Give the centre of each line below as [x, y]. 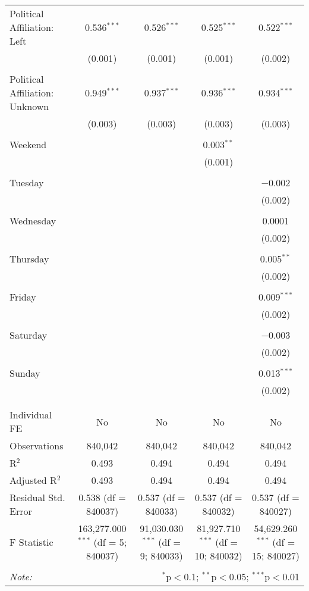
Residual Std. [37, 497]
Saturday [29, 335]
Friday [23, 297]
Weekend [28, 144]
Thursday [29, 259]
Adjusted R [33, 480]
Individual [31, 415]
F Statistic [31, 542]
